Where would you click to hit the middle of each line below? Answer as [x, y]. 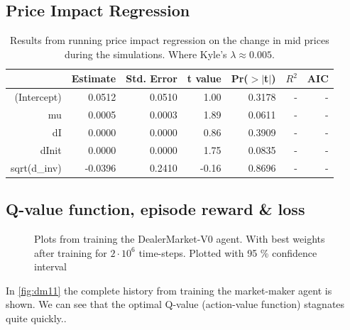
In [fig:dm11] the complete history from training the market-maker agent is [169, 290]
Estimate [94, 78]
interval [50, 266]
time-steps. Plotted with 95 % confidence [228, 252]
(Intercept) [38, 97]
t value [204, 78]
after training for [71, 252]
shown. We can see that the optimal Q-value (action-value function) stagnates [175, 304]
